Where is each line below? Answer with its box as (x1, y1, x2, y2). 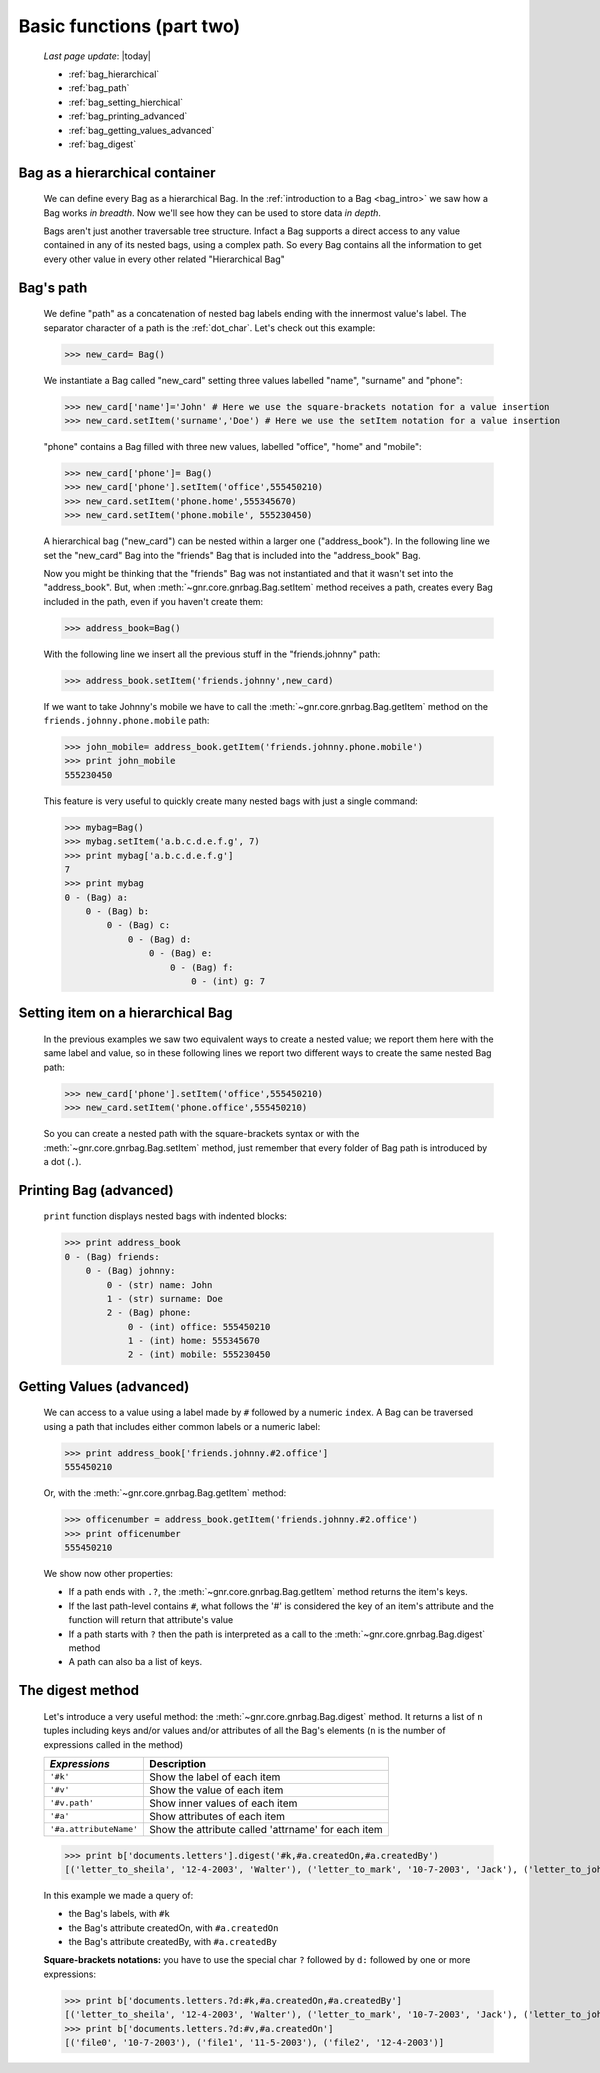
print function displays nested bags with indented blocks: (43, 1210, 287, 1222)
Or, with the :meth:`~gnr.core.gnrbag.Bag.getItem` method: (43, 1487, 287, 1499)
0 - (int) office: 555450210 (127, 1321, 271, 1332)
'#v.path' (49, 1798, 95, 1809)
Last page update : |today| (43, 50, 152, 62)
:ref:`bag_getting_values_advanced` (68, 124, 215, 136)
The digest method (18, 1682, 140, 1699)
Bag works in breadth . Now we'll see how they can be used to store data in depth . (43, 206, 382, 219)
